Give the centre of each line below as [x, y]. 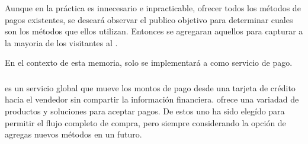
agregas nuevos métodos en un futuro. [73, 134]
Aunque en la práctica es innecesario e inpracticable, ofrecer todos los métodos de [153, 8]
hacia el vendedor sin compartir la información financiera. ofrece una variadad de [152, 99]
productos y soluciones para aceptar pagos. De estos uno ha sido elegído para [145, 111]
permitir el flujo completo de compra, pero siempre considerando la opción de [145, 122]
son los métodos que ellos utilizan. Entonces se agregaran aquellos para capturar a [154, 31]
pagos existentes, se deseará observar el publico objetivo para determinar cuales [149, 19]
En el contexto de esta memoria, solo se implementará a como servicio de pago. [149, 63]
